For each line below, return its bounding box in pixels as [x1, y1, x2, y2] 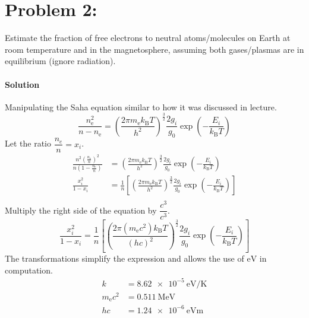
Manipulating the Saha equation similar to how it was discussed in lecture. [5, 100, 277, 113]
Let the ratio [5, 137, 52, 150]
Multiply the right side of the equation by [5, 203, 157, 216]
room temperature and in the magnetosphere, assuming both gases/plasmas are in [5, 43, 304, 55]
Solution [5, 78, 40, 90]
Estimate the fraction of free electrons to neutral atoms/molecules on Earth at [5, 31, 291, 44]
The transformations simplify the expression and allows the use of [5, 252, 244, 265]
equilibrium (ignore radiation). [5, 55, 116, 67]
